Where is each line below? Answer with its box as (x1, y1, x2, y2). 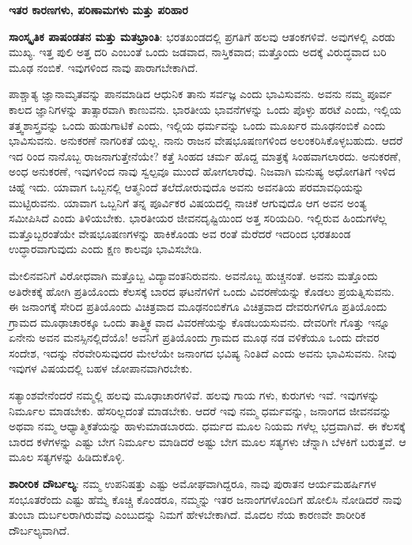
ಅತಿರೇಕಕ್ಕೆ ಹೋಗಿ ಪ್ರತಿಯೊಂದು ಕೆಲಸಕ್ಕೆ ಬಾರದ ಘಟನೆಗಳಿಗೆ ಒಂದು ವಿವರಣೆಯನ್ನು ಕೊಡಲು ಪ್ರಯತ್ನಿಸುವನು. (9, 282, 395, 299)
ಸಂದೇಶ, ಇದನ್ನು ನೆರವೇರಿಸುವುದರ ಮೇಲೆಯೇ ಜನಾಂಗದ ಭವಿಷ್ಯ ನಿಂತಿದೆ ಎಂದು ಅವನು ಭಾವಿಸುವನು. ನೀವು (9, 344, 397, 361)
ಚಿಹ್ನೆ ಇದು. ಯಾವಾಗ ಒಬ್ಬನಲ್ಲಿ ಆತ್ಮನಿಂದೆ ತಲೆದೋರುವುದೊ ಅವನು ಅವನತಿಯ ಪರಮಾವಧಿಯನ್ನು (9, 178, 365, 195)
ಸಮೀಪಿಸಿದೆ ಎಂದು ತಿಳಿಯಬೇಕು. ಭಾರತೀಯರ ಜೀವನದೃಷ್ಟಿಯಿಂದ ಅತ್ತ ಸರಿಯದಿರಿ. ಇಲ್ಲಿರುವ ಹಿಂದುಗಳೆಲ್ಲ (9, 210, 387, 226)
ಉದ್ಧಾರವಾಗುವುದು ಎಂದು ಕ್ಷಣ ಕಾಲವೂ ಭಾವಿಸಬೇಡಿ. (9, 240, 202, 257)
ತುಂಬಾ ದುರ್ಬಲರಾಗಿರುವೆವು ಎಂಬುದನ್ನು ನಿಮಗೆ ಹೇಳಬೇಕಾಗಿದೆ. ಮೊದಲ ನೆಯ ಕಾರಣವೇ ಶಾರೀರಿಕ (9, 506, 366, 523)
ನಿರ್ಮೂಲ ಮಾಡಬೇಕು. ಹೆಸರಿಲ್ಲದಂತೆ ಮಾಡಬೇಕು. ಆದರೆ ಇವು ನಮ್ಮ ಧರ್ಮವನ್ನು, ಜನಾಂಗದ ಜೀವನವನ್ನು (9, 402, 391, 418)
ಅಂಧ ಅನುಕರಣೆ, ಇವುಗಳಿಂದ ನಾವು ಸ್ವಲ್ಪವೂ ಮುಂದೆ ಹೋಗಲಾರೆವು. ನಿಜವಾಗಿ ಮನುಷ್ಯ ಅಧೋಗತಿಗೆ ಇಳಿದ (9, 163, 395, 180)
